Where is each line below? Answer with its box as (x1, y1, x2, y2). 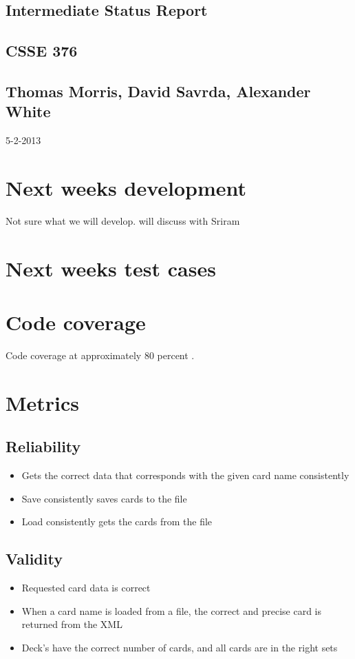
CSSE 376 (6, 40, 78, 61)
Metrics (6, 388, 80, 416)
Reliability (6, 436, 81, 457)
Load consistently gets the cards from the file (21, 514, 213, 529)
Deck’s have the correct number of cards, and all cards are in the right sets (21, 640, 338, 654)
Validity (6, 548, 63, 569)
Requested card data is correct (21, 580, 151, 595)
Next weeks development (6, 173, 247, 201)
